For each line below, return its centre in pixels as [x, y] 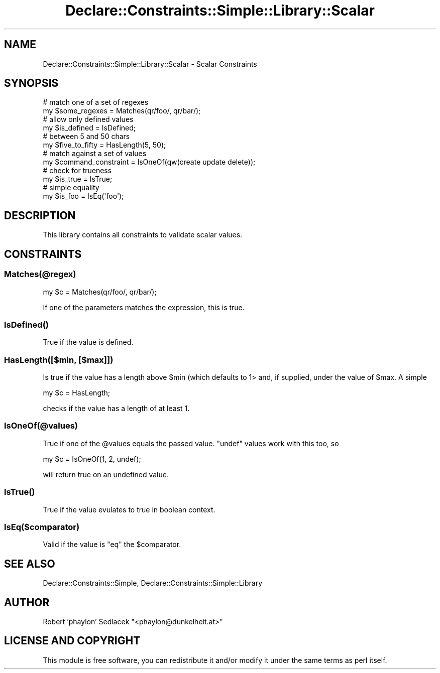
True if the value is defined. [88, 342]
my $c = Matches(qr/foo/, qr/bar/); [100, 292]
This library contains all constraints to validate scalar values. [143, 235]
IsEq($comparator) [42, 527]
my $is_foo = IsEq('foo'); [83, 196]
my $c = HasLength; [77, 393]
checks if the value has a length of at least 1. [116, 408]
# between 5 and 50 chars [86, 137]
